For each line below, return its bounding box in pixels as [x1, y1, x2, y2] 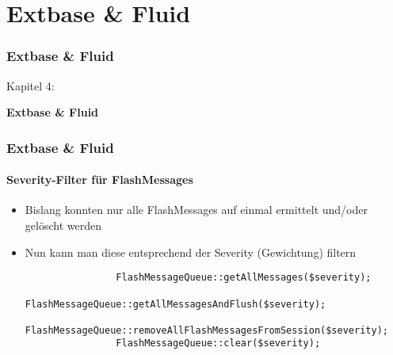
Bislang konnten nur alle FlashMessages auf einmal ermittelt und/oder [25, 201, 368, 218]
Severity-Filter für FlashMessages [6, 171, 193, 188]
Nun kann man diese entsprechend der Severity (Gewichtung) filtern [25, 243, 357, 260]
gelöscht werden [25, 217, 101, 234]
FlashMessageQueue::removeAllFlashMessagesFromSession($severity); [25, 324, 388, 336]
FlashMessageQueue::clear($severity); [116, 338, 321, 349]
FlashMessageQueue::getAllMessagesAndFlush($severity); [25, 298, 326, 310]
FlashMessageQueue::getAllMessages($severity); [116, 272, 372, 284]
